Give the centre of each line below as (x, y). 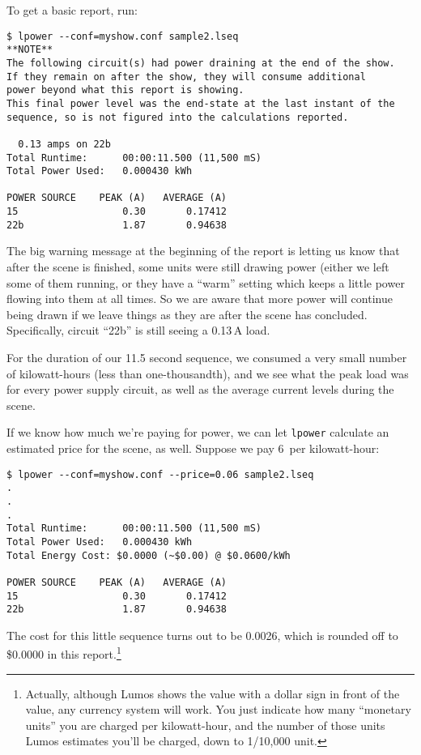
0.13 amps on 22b (64, 144)
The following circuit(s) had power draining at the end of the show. (201, 63)
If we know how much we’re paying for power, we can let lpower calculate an (198, 432)
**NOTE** (30, 50)
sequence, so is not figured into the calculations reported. (178, 117)
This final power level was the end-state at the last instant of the (201, 103)
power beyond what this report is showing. (125, 90)
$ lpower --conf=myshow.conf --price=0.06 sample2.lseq (160, 474)
